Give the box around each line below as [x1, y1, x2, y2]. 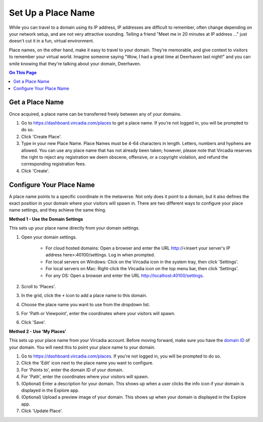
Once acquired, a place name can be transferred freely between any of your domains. [9, 111, 182, 117]
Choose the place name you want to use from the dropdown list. [21, 301, 150, 307]
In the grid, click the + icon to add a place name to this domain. [21, 293, 148, 298]
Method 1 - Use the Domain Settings [9, 216, 83, 222]
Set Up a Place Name [9, 7, 95, 18]
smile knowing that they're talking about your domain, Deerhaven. [9, 61, 141, 66]
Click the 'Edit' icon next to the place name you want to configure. [21, 360, 153, 366]
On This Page [9, 69, 37, 75]
